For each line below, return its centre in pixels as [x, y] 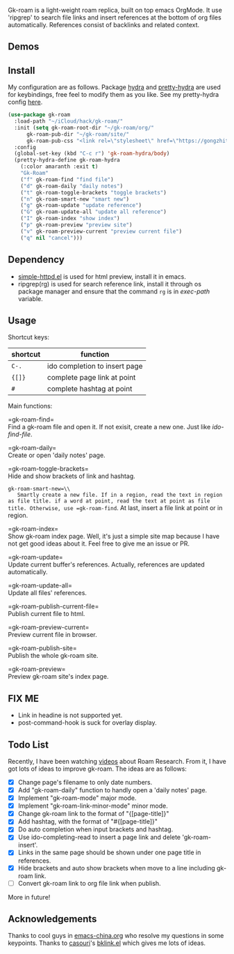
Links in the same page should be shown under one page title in [109, 852]
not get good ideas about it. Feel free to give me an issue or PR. [99, 544]
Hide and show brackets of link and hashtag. [72, 476]
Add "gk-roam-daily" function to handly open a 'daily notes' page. [112, 790]
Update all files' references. [48, 593]
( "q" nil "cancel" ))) [51, 238]
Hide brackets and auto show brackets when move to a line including [117, 868]
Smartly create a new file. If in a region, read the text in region [120, 495]
